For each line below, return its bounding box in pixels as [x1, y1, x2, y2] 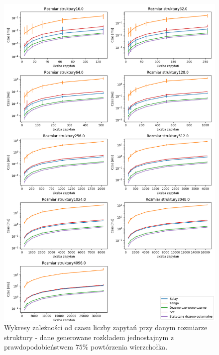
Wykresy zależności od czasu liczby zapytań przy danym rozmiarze [4, 322, 208, 333]
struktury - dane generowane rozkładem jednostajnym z [4, 332, 174, 342]
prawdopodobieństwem [4, 342, 73, 352]
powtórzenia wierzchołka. [90, 342, 168, 352]
